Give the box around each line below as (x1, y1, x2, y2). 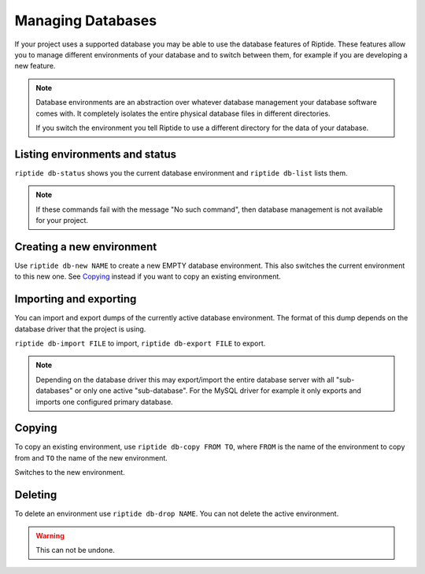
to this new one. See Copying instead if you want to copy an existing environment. (14, 272, 281, 281)
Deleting (14, 488, 57, 502)
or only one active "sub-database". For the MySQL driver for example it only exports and (74, 386, 362, 395)
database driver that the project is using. (14, 324, 146, 334)
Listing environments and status (14, 147, 177, 161)
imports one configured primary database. (35, 397, 173, 406)
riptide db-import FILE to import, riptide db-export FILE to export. (14, 339, 266, 348)
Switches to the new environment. (14, 468, 125, 477)
